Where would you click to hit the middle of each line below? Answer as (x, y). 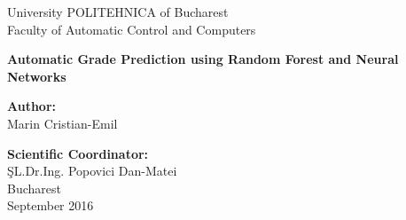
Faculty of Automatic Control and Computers (132, 29)
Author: (32, 106)
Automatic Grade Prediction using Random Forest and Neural (203, 59)
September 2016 (51, 205)
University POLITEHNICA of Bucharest (118, 12)
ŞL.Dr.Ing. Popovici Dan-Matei (92, 171)
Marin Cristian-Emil (62, 123)
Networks (37, 76)
